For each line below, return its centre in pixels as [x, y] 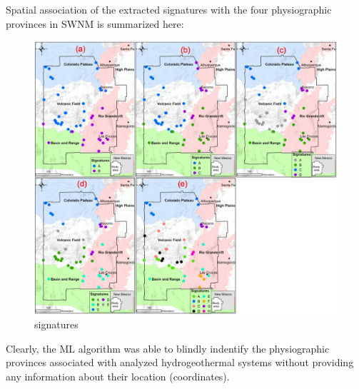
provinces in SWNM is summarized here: [95, 23]
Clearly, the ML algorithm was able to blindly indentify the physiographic [168, 348]
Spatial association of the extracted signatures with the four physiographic [169, 9]
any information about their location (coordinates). [118, 376]
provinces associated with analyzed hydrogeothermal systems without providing [180, 362]
